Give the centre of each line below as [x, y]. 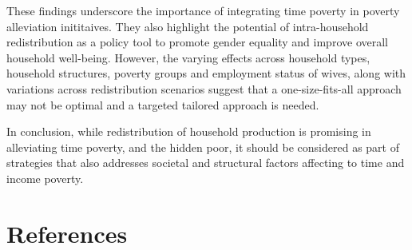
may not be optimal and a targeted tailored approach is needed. [163, 104]
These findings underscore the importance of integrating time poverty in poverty [203, 10]
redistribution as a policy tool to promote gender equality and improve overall [197, 42]
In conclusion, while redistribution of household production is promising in [189, 131]
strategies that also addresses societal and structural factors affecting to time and [206, 163]
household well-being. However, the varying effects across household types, [188, 57]
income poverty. [45, 178]
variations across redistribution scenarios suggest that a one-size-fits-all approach [204, 88]
